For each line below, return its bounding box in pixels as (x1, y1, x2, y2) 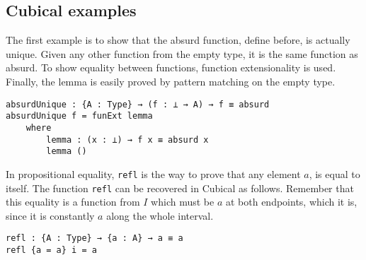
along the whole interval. (106, 208, 214, 223)
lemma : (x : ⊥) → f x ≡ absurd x (46, 134, 209, 145)
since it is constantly (6, 208, 95, 223)
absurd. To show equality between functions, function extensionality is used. (6, 60, 336, 75)
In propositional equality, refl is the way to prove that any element (6, 166, 301, 181)
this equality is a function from (6, 194, 140, 209)
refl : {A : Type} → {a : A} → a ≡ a (6, 233, 183, 244)
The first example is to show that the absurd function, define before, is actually (6, 32, 350, 47)
